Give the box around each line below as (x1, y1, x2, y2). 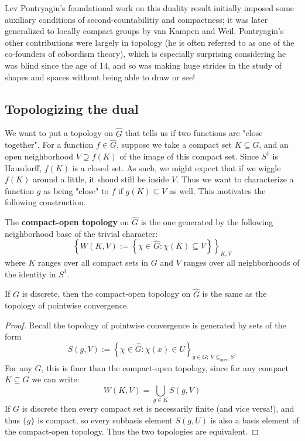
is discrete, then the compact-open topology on (22, 287, 191, 300)
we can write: (32, 373, 80, 385)
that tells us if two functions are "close (125, 127, 263, 139)
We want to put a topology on (5, 127, 114, 139)
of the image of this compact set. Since (119, 150, 259, 162)
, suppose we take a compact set (116, 138, 232, 151)
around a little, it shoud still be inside (32, 173, 169, 185)
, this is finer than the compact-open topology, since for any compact (41, 361, 289, 374)
